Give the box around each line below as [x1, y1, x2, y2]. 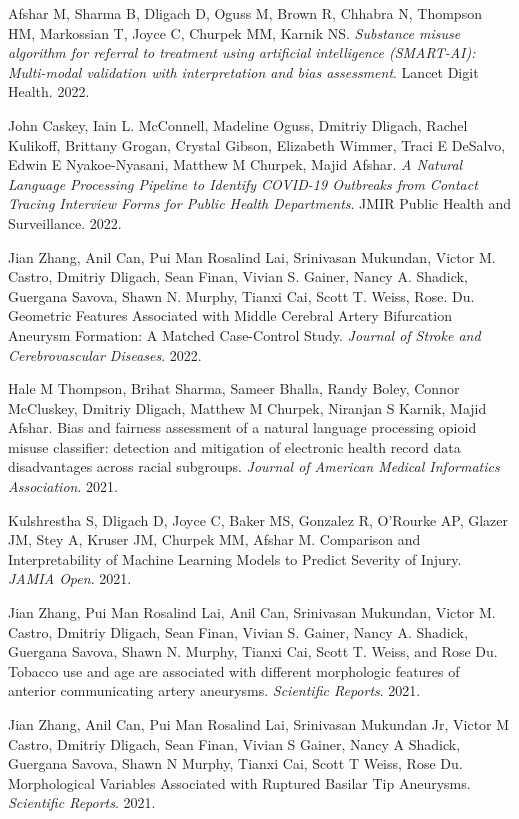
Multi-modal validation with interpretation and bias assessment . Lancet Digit [8, 61, 479, 82]
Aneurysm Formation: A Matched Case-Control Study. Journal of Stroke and [8, 324, 481, 345]
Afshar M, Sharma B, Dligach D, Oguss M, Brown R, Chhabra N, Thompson [8, 3, 482, 23]
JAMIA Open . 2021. [8, 568, 132, 589]
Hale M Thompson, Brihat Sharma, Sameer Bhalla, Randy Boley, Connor [8, 378, 460, 399]
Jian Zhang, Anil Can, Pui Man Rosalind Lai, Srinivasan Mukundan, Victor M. [8, 246, 496, 267]
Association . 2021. [8, 476, 118, 497]
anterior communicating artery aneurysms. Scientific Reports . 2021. [8, 680, 421, 701]
